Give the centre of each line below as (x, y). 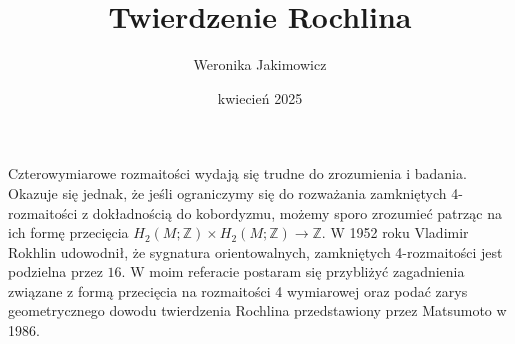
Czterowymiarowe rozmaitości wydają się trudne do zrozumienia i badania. (237, 173)
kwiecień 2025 (260, 97)
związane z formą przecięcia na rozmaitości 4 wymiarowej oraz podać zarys (238, 290)
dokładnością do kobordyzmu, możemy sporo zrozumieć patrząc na (297, 212)
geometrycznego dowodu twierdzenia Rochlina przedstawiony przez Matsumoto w (257, 310)
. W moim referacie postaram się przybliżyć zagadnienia (293, 271)
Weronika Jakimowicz (260, 64)
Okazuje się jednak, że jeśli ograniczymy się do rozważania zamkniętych (227, 192)
